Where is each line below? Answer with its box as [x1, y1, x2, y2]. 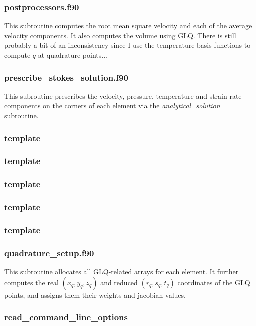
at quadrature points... [38, 50, 107, 60]
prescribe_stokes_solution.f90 [4, 71, 128, 83]
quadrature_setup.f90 [4, 246, 94, 259]
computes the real [4, 277, 59, 287]
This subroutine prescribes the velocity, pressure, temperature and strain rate [4, 90, 242, 101]
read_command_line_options [4, 311, 128, 323]
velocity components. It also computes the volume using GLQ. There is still [4, 30, 236, 40]
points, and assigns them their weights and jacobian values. [4, 289, 186, 300]
